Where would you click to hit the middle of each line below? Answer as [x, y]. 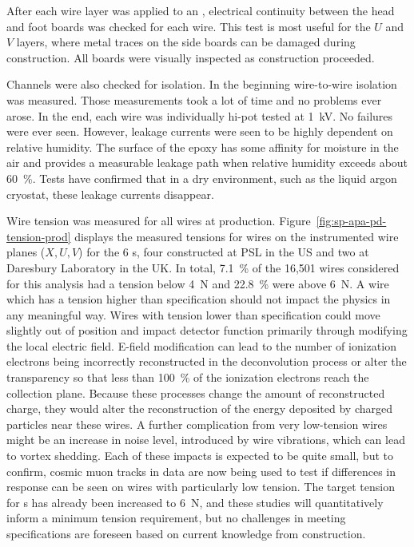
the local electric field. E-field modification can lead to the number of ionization [201, 345]
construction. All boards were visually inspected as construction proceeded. [191, 57]
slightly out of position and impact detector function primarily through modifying [207, 330]
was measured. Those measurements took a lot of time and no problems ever [194, 99]
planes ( [26, 252]
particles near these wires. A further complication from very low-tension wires [197, 424]
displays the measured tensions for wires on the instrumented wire [237, 236]
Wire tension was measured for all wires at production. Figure [159, 221]
